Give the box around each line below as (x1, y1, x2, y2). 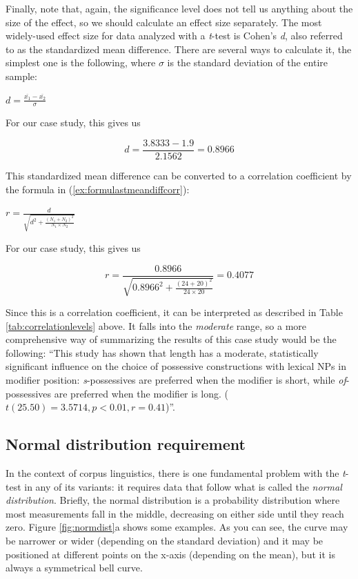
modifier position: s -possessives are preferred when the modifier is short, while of (6, 372, 346, 386)
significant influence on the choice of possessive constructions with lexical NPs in (6, 359, 346, 373)
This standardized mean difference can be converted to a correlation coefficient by (6, 168, 352, 183)
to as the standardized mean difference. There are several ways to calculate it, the (6, 41, 352, 56)
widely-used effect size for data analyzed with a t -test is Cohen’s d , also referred (6, 28, 343, 43)
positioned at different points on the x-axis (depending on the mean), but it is (6, 547, 335, 561)
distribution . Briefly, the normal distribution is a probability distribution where (6, 493, 340, 507)
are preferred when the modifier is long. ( (54, 386, 229, 400)
